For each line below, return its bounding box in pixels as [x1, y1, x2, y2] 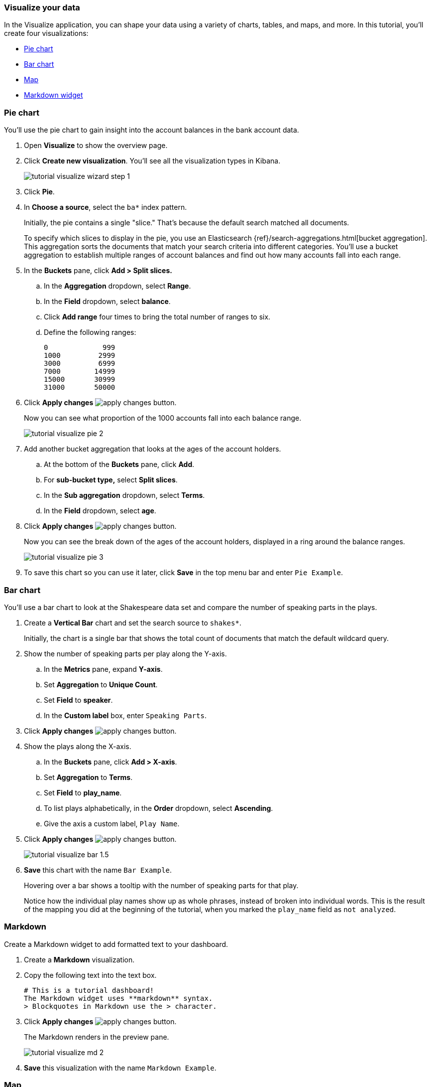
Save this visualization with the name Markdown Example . [24, 1063, 216, 1072]
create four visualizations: [4, 29, 89, 38]
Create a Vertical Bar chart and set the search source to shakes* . [24, 618, 241, 627]
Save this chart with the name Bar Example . [24, 865, 172, 874]
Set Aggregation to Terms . [44, 773, 133, 781]
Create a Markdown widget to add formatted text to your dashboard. [4, 939, 228, 948]
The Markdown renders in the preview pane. [24, 1032, 169, 1041]
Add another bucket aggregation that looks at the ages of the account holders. [24, 445, 281, 454]
